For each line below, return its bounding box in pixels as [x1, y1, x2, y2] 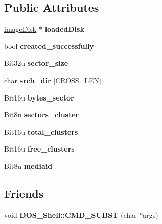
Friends [4, 185, 44, 201]
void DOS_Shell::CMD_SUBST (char [4, 209, 137, 220]
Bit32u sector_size [4, 58, 68, 68]
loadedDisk [44, 23, 84, 34]
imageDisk [4, 23, 37, 34]
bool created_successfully [4, 40, 94, 51]
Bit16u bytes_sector [4, 92, 74, 103]
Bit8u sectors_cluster [4, 109, 79, 120]
